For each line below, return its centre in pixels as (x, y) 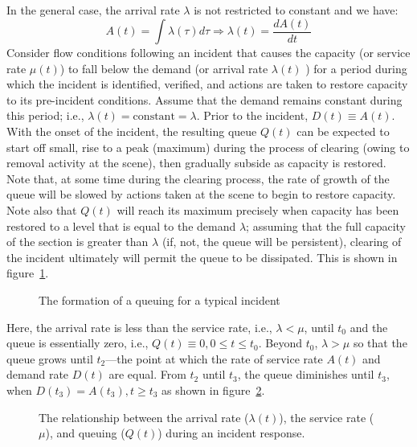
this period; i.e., (45, 115)
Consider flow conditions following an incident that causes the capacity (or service (208, 53)
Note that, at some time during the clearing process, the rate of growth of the (198, 178)
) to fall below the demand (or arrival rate (164, 68)
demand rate (38, 374)
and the (369, 327)
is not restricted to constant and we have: (296, 10)
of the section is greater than (78, 242)
